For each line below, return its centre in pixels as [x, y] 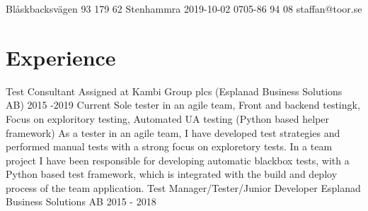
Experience [61, 57]
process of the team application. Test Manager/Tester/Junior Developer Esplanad [183, 187]
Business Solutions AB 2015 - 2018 [81, 201]
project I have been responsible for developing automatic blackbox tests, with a [178, 160]
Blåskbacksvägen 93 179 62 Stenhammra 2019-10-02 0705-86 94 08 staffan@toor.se [184, 8]
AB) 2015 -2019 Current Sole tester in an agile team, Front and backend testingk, [183, 105]
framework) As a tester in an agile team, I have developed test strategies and [173, 132]
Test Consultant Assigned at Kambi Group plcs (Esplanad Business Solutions [174, 91]
